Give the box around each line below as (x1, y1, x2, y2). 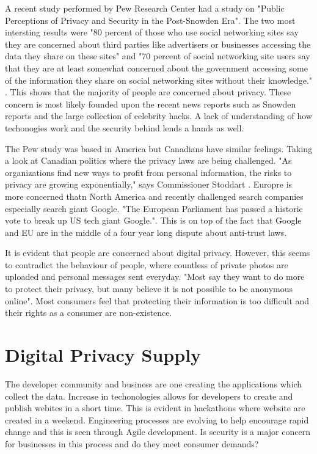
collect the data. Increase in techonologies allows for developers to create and (5, 389, 293, 402)
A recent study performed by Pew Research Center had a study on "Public (5, 2, 285, 14)
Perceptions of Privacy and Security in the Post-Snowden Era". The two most (5, 13, 296, 26)
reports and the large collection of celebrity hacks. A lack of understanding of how (5, 109, 312, 122)
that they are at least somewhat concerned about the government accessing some (5, 61, 308, 74)
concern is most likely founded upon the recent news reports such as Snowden (5, 97, 296, 110)
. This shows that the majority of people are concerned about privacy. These (5, 86, 291, 98)
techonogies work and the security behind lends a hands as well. (5, 121, 244, 134)
